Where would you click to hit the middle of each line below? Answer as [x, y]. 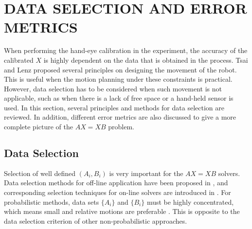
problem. [121, 127]
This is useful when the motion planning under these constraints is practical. [118, 79]
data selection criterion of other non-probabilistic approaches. [96, 220]
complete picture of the [38, 127]
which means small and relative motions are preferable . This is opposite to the [122, 211]
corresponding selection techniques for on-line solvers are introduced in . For [117, 192]
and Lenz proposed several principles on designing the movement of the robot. [120, 69]
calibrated [19, 60]
